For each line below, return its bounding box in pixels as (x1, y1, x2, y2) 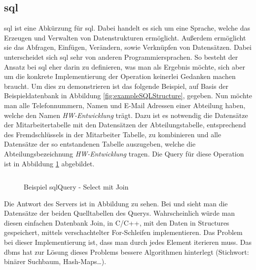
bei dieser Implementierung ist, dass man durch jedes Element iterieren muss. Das (4, 237, 252, 247)
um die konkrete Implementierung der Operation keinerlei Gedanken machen (4, 71, 236, 81)
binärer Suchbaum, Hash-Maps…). (4, 256, 107, 267)
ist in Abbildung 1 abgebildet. (4, 158, 95, 168)
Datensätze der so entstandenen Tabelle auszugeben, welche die (4, 139, 196, 149)
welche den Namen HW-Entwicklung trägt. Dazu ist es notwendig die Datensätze (4, 110, 248, 120)
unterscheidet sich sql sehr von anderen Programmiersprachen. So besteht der (4, 51, 238, 62)
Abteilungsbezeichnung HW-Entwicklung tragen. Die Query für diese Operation (4, 148, 244, 158)
